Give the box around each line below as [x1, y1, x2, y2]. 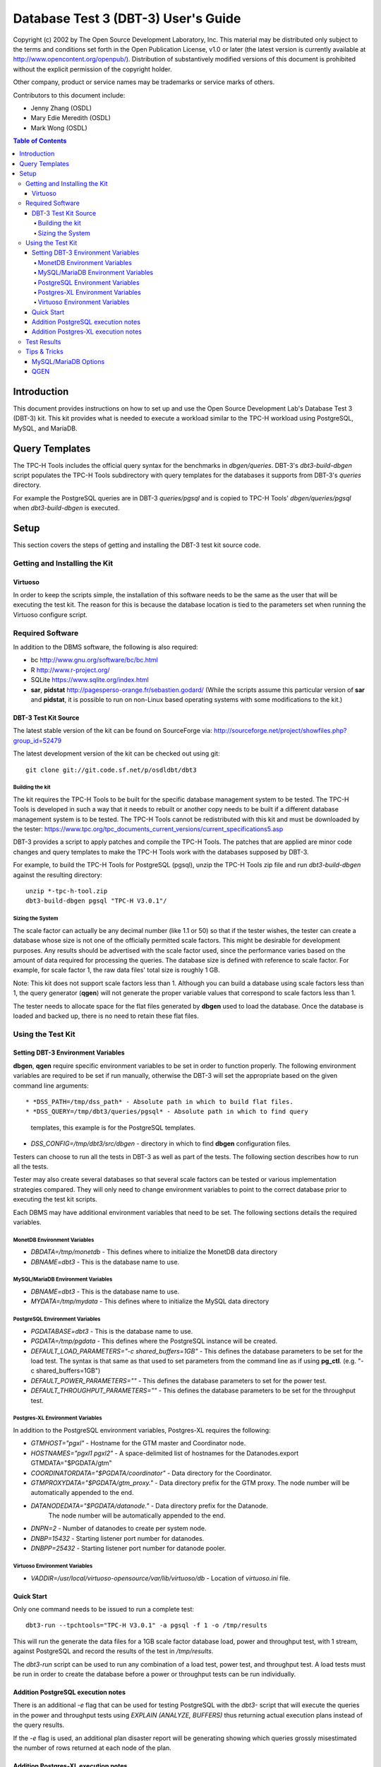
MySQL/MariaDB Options [32, 357, 105, 365]
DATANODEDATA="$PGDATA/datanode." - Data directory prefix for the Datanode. [30, 1501, 268, 1510]
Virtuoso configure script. [13, 610, 88, 618]
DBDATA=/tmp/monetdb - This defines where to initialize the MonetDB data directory [30, 1248, 278, 1256]
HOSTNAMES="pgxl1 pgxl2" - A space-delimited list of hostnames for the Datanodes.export [30, 1449, 299, 1457]
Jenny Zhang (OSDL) [30, 103, 92, 112]
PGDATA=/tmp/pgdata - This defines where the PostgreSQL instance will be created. [30, 1337, 278, 1346]
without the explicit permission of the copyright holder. [13, 64, 172, 74]
